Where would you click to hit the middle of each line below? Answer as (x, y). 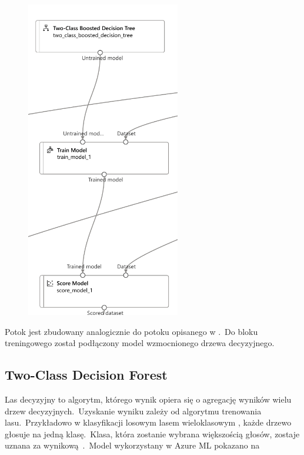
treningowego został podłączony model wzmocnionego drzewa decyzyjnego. (140, 343)
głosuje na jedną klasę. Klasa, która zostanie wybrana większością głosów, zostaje (152, 434)
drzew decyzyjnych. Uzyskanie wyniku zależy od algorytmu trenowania (133, 411)
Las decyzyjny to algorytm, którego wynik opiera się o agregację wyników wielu (148, 399)
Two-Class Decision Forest (86, 375)
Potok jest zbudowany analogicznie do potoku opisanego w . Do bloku (131, 331)
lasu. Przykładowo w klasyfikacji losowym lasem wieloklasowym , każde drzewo (148, 422)
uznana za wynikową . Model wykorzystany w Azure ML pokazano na (132, 445)
